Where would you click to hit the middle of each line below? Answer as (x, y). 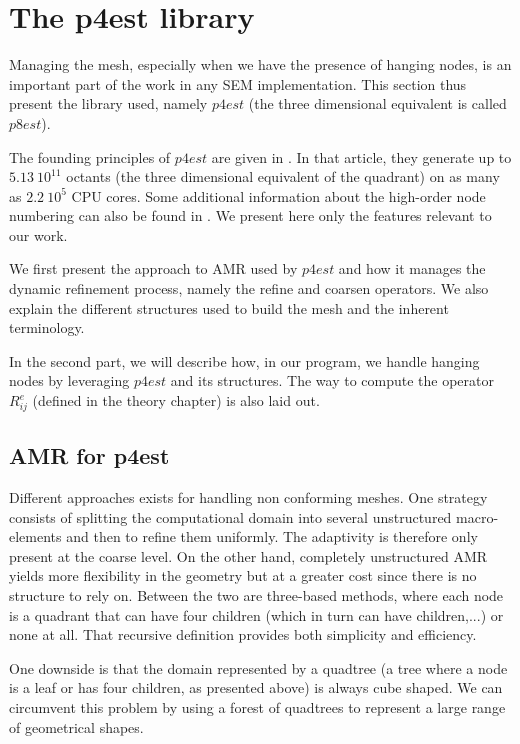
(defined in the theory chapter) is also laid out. (176, 400)
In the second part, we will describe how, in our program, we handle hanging (244, 360)
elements (35, 536)
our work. (38, 234)
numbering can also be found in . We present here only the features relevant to (250, 215)
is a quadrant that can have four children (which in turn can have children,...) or (256, 614)
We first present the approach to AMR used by (153, 268)
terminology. (47, 327)
